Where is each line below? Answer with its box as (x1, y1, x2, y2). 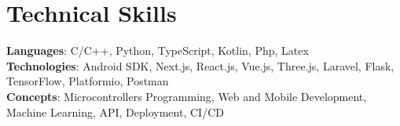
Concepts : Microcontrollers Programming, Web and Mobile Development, (6, 88, 367, 104)
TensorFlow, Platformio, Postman (6, 73, 169, 89)
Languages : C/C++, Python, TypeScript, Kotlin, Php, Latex (6, 42, 309, 59)
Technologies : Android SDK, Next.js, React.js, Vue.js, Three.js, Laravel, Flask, (6, 57, 394, 74)
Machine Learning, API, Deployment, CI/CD (6, 103, 224, 120)
